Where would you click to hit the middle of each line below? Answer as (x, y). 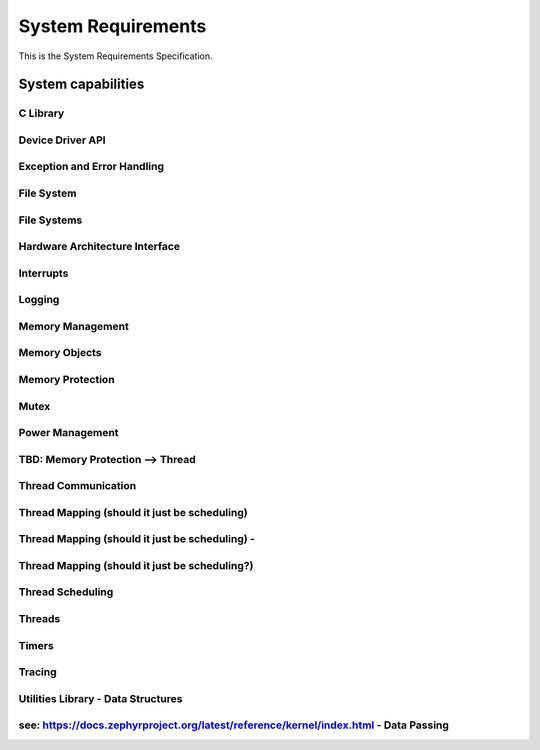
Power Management (68, 433)
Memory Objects (60, 353)
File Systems (50, 220)
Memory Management (73, 326)
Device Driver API (62, 140)
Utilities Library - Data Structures (100, 698)
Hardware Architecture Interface (99, 247)
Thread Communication (77, 486)
